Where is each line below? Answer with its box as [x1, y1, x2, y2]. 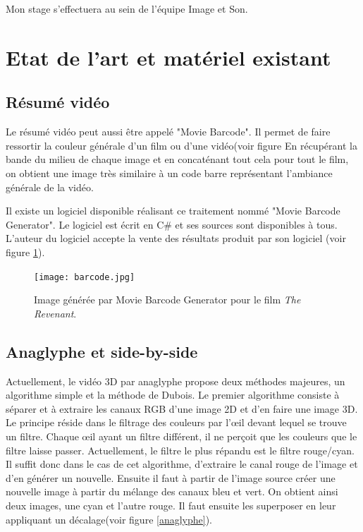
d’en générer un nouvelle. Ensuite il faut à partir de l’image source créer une [6, 470, 336, 485]
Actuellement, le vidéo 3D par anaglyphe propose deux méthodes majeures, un [6, 373, 345, 388]
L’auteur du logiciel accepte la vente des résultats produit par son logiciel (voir [6, 231, 346, 246]
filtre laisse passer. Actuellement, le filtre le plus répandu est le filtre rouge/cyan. [6, 442, 355, 457]
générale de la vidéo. [6, 179, 94, 194]
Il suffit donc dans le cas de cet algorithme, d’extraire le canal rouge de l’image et [6, 457, 358, 471]
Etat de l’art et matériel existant [6, 42, 331, 71]
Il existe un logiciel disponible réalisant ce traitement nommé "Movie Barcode [6, 203, 340, 218]
